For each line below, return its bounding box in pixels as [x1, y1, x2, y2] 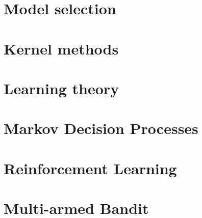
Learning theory [4, 77, 119, 98]
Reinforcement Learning [4, 157, 177, 178]
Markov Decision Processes [4, 118, 198, 139]
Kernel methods [4, 38, 119, 59]
